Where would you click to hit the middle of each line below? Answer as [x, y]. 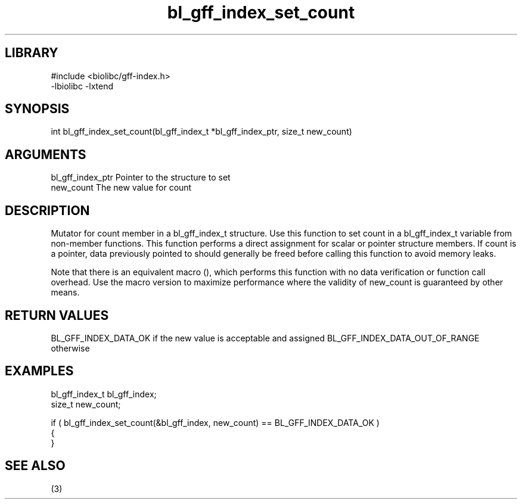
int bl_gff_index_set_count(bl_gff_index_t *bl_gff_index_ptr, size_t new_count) [201, 132]
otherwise [70, 348]
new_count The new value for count [121, 188]
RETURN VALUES [57, 315]
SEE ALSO [35, 466]
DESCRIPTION [47, 210]
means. [65, 293]
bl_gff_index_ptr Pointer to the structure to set [141, 178]
